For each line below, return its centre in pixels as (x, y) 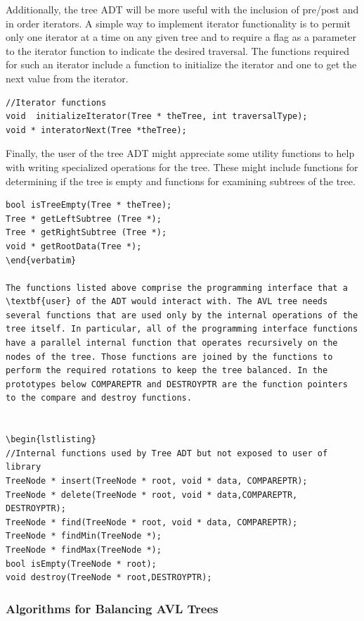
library (24, 467)
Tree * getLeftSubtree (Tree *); (84, 219)
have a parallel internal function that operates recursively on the (172, 343)
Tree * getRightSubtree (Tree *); (86, 233)
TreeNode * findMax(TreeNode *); (84, 550)
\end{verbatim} (41, 260)
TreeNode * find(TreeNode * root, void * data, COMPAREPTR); (152, 522)
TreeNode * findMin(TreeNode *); (84, 536)
